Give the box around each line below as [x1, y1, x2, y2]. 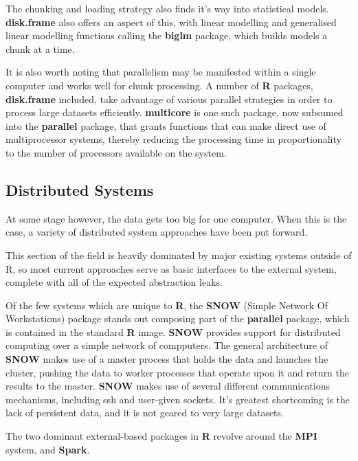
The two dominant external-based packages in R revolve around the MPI [5, 429, 317, 443]
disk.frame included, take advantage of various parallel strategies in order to [5, 91, 333, 106]
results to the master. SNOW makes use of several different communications [5, 379, 331, 393]
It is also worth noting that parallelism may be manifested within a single [5, 65, 316, 79]
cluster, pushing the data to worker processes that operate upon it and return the [5, 365, 350, 379]
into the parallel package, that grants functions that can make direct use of [5, 118, 326, 133]
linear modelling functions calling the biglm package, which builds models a [5, 28, 328, 43]
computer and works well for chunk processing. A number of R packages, [5, 78, 313, 92]
